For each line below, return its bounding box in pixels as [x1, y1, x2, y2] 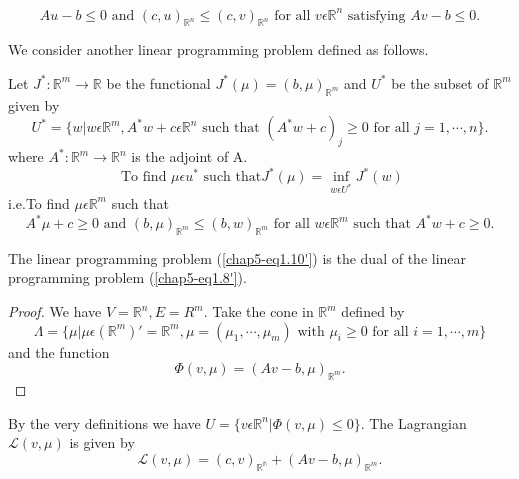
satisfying [347, 8, 406, 23]
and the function [8, 341, 110, 362]
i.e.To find [8, 192, 70, 213]
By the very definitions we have [8, 412, 201, 433]
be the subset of [391, 72, 489, 93]
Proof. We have [8, 301, 102, 322]
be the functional [106, 72, 211, 93]
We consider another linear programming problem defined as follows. [8, 39, 429, 60]
